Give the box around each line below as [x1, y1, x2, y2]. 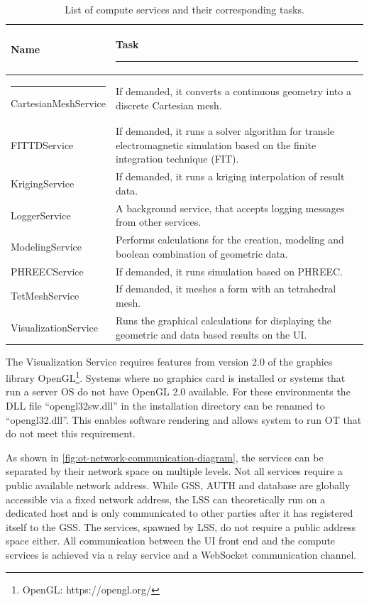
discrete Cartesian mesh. [116, 97, 222, 112]
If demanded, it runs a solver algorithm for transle [116, 124, 335, 138]
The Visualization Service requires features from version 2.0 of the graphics [6, 354, 333, 368]
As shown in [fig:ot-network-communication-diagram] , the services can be [6, 449, 324, 464]
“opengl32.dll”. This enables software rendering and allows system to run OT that [6, 412, 362, 427]
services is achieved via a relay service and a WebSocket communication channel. [6, 547, 357, 562]
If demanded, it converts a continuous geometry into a [116, 84, 351, 99]
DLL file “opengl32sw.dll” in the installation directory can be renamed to [6, 398, 325, 413]
